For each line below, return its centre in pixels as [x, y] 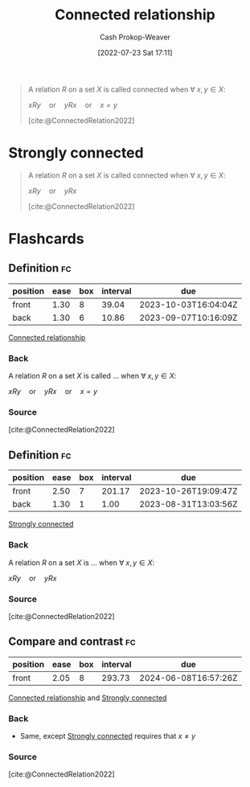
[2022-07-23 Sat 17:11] [135, 52]
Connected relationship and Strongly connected [88, 698]
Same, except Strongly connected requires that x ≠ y [108, 736]
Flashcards [46, 239]
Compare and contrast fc [72, 642]
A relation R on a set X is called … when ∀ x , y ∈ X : [92, 376]
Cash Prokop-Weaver [135, 37]
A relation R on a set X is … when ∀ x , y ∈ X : [82, 562]
